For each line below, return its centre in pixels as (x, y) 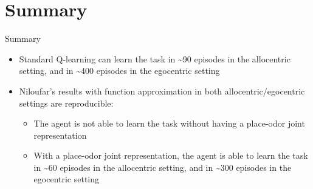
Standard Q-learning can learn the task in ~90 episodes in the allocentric (155, 58)
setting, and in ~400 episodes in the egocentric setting (119, 71)
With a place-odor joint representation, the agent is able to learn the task (171, 155)
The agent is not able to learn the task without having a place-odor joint (169, 123)
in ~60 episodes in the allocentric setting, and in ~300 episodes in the (163, 167)
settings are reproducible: (66, 103)
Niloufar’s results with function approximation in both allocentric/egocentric (162, 91)
